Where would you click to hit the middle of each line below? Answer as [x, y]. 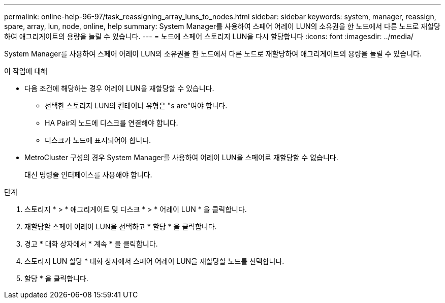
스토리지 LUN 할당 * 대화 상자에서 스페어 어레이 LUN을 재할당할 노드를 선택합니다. [154, 261]
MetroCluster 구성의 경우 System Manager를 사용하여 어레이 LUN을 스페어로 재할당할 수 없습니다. [181, 157]
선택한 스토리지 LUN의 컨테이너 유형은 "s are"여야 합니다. [136, 105]
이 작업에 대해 [26, 71]
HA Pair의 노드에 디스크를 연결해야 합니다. [112, 123]
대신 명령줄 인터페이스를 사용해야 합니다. [88, 175]
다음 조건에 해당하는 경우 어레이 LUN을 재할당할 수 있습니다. [119, 88]
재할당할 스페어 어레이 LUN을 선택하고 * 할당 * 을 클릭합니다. [121, 226]
